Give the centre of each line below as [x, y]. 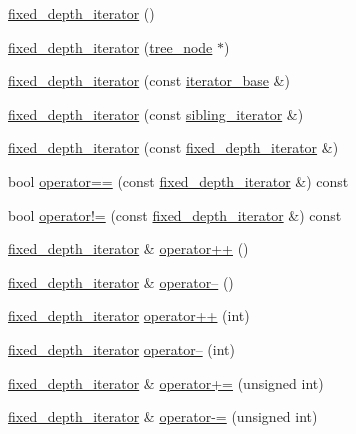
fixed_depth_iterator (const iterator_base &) [149, 80]
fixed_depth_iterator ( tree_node [110, 46]
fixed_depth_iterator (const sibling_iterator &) [156, 113]
